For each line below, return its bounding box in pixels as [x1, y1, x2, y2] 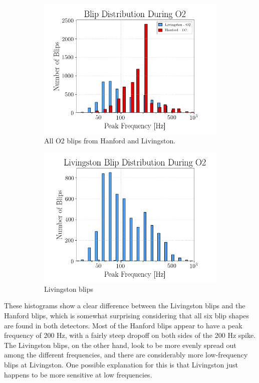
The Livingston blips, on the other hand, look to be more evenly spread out [4, 339, 236, 350]
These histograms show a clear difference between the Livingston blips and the [4, 300, 245, 311]
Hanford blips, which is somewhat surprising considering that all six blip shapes [4, 310, 249, 320]
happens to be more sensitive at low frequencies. [4, 369, 152, 379]
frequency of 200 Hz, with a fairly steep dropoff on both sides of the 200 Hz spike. [4, 330, 256, 340]
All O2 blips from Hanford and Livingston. [44, 135, 176, 145]
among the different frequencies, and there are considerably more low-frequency [4, 349, 248, 360]
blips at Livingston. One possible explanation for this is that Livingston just [4, 359, 238, 369]
